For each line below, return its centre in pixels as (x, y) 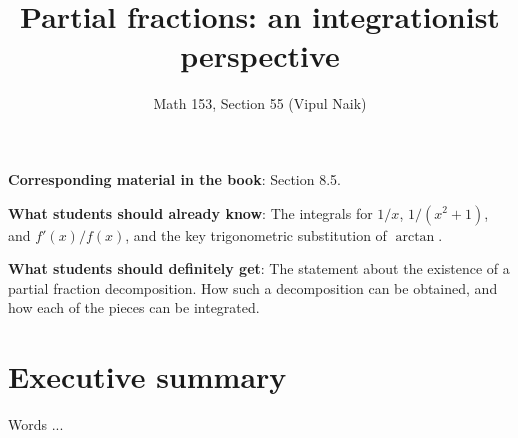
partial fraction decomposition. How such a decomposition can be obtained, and (253, 287)
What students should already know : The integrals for (190, 212)
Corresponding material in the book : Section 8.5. (174, 178)
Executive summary (147, 376)
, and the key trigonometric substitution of (256, 234)
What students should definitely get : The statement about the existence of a (259, 268)
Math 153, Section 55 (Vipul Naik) (260, 103)
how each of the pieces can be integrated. (134, 307)
